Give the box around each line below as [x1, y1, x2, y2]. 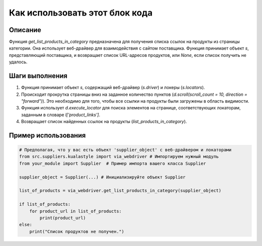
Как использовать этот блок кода [9, 7, 153, 18]
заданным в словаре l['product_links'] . [21, 112, 100, 118]
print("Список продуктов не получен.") [29, 228, 125, 234]
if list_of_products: [19, 202, 71, 207]
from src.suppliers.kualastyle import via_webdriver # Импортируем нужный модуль [19, 154, 219, 159]
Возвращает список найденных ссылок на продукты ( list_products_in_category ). [21, 119, 187, 124]
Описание [9, 26, 41, 34]
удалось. [9, 59, 28, 65]
